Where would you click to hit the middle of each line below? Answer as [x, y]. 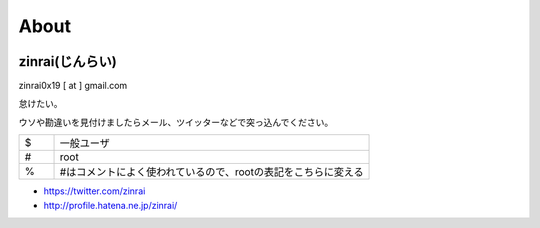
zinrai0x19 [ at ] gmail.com [73, 86]
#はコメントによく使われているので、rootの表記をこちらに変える [211, 172]
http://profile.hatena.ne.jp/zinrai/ [110, 205]
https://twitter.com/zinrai [94, 191]
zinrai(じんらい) [67, 61]
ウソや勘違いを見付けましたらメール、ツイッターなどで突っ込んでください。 [176, 122]
